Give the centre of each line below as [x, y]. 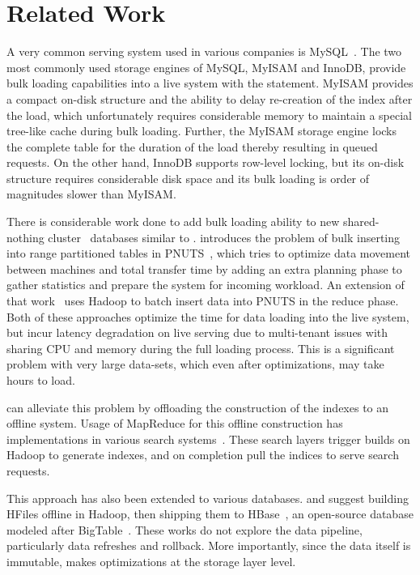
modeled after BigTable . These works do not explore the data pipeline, [185, 529]
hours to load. [41, 380]
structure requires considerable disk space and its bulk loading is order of [188, 178]
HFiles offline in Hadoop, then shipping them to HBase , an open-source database [210, 514]
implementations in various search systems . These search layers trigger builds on [208, 439]
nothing [25, 237]
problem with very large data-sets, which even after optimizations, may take [195, 364]
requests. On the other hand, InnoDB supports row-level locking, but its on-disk [206, 162]
